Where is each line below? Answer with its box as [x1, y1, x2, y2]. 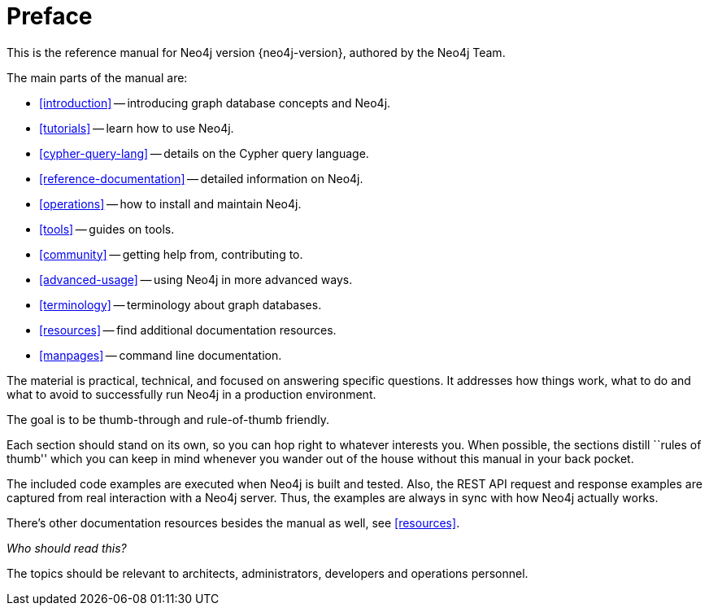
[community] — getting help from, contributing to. [39, 247, 303, 261]
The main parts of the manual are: [7, 70, 188, 85]
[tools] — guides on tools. [39, 221, 175, 236]
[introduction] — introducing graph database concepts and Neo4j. [39, 95, 391, 110]
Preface [7, 2, 93, 30]
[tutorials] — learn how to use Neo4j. [39, 120, 234, 135]
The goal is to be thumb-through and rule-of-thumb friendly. [7, 412, 330, 426]
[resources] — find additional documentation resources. [39, 322, 337, 337]
